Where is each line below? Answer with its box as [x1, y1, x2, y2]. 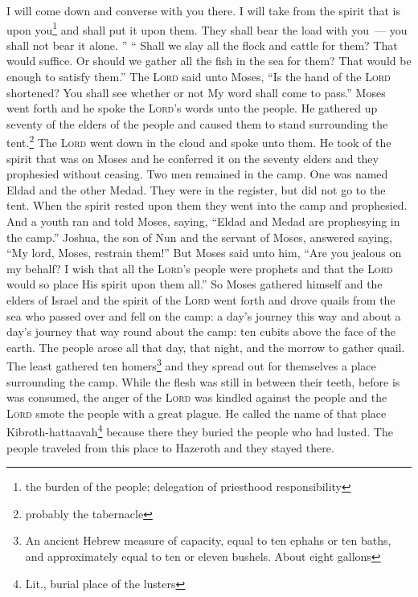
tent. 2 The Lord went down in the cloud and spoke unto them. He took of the [6, 132, 391, 151]
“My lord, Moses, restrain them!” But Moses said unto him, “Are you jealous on [6, 244, 402, 261]
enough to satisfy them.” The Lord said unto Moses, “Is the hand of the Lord [6, 68, 391, 85]
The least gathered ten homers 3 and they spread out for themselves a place [6, 355, 376, 374]
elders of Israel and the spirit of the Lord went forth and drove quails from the [6, 292, 395, 308]
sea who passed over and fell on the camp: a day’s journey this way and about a [6, 307, 401, 324]
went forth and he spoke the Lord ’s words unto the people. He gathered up [6, 100, 378, 117]
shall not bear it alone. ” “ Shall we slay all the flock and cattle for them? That [6, 36, 398, 53]
